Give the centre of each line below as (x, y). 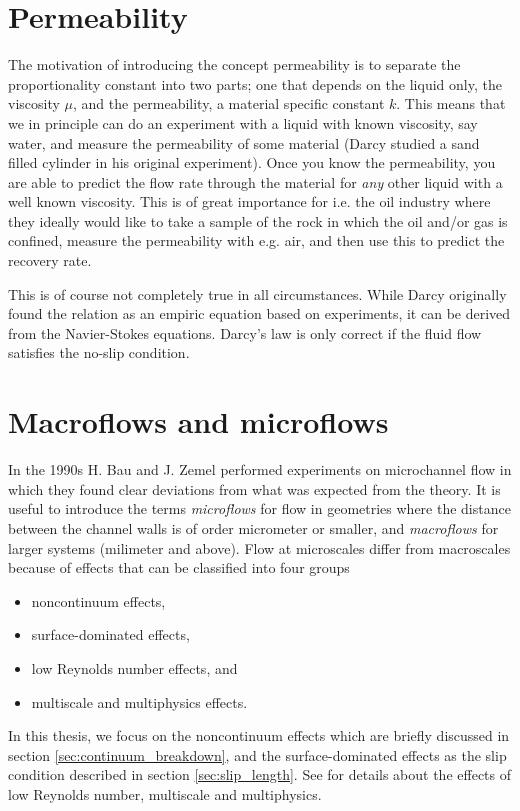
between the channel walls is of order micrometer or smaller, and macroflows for (253, 527)
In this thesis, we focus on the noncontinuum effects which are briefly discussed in (259, 735)
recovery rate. (50, 260)
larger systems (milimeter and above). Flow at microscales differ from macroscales (259, 547)
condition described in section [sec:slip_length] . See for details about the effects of (260, 774)
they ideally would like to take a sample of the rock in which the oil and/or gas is (258, 220)
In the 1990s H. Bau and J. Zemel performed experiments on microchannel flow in (260, 469)
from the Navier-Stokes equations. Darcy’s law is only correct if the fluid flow (245, 332)
